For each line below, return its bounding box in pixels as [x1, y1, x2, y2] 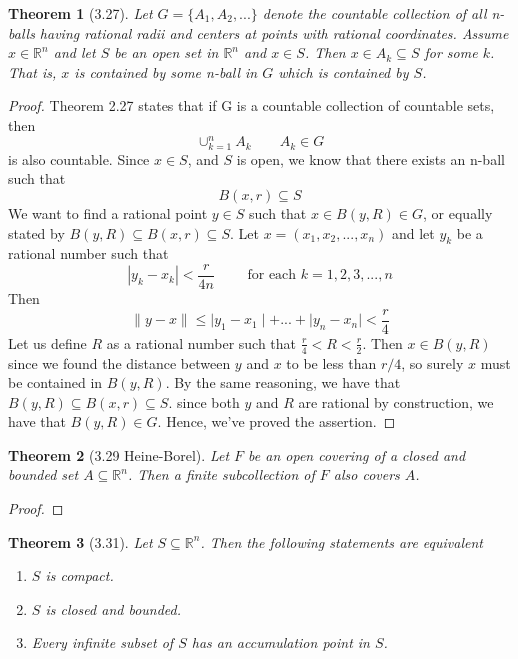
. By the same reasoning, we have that [165, 372, 401, 393]
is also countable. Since [8, 148, 150, 169]
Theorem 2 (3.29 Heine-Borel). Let [8, 444, 230, 465]
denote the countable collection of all [262, 3, 487, 23]
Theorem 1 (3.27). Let [8, 3, 153, 23]
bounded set [8, 464, 79, 485]
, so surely [401, 352, 464, 373]
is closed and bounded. [45, 598, 182, 619]
